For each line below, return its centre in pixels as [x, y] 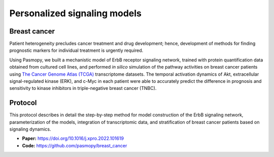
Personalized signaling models [76, 13]
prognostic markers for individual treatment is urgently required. [76, 50]
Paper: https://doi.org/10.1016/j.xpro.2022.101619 [73, 138]
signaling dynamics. [30, 129]
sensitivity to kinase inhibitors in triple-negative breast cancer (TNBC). [83, 88]
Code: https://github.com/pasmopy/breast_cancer [75, 145]
